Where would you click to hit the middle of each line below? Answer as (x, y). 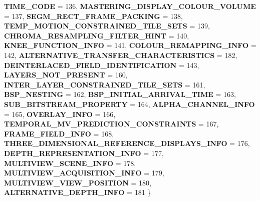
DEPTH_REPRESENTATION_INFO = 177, (84, 153)
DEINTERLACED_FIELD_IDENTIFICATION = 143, (102, 65)
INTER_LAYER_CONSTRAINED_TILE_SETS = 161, (105, 84)
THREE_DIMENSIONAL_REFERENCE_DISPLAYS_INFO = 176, (127, 143)
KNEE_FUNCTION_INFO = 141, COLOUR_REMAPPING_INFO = (130, 45)
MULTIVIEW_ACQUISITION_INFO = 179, (84, 173)
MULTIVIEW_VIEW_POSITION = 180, (78, 182)
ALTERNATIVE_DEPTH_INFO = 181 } (78, 192)
